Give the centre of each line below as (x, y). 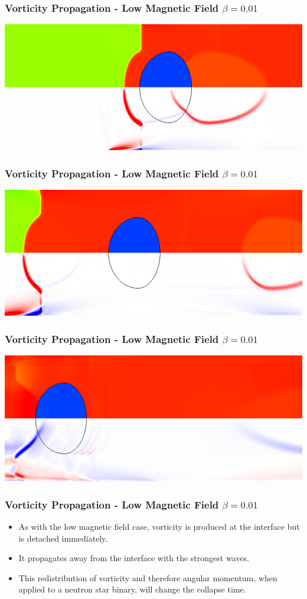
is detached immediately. (63, 538)
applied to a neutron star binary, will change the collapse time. (132, 589)
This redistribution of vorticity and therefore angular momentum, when (148, 577)
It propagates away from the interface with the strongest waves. (134, 558)
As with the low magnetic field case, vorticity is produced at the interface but (159, 526)
